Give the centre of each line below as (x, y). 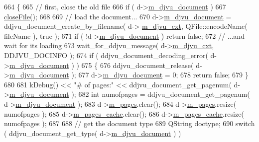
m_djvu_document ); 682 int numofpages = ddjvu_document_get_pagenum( (129, 94)
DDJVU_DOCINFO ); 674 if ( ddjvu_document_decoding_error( (106, 55)
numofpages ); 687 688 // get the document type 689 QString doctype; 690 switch (129, 123)
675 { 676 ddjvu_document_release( (137, 65)
